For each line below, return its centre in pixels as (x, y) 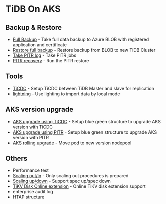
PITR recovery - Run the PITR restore (51, 61)
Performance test (31, 170)
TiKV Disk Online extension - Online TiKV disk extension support (79, 186)
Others (16, 159)
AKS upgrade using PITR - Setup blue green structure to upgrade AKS (85, 132)
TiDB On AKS (33, 9)
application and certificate (39, 45)
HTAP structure (28, 197)
